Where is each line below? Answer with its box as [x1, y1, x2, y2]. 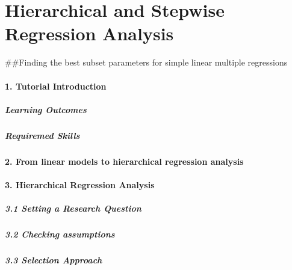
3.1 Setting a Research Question [5, 202, 141, 214]
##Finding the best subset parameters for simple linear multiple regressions [5, 56, 288, 69]
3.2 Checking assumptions [5, 227, 115, 240]
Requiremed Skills [5, 129, 80, 141]
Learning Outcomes [5, 103, 87, 115]
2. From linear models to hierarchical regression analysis [5, 155, 244, 167]
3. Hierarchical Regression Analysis [5, 178, 155, 191]
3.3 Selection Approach [5, 253, 102, 266]
